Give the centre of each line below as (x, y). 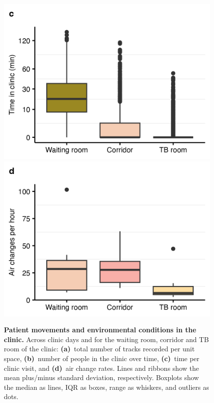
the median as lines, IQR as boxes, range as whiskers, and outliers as (107, 387)
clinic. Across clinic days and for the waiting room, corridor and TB (107, 339)
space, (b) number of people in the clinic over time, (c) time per (102, 358)
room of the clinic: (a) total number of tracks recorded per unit (99, 349)
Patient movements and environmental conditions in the (100, 330)
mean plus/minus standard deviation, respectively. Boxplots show (101, 377)
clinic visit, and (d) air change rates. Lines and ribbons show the (101, 368)
